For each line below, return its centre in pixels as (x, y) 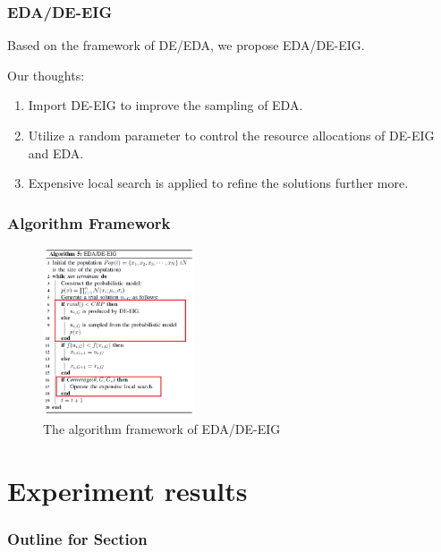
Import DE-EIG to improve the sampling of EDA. (165, 105)
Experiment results (127, 490)
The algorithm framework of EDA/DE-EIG (162, 429)
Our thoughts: (46, 75)
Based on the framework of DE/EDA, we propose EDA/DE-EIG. (186, 45)
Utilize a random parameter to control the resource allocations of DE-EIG (231, 135)
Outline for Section (77, 538)
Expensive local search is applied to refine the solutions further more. (218, 183)
